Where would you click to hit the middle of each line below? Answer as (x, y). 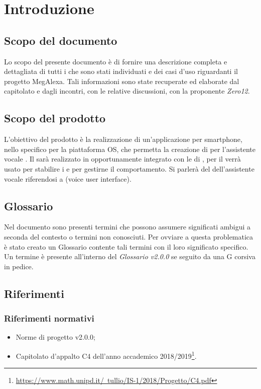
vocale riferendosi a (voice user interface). (68, 178)
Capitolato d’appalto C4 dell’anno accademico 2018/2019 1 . (106, 355)
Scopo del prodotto (55, 118)
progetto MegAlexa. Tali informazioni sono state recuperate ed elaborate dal (122, 81)
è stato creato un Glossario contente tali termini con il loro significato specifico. (126, 246)
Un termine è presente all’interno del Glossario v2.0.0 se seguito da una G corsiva (130, 256)
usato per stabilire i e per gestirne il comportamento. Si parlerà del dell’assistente (129, 168)
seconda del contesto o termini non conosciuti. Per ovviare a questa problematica (129, 236)
